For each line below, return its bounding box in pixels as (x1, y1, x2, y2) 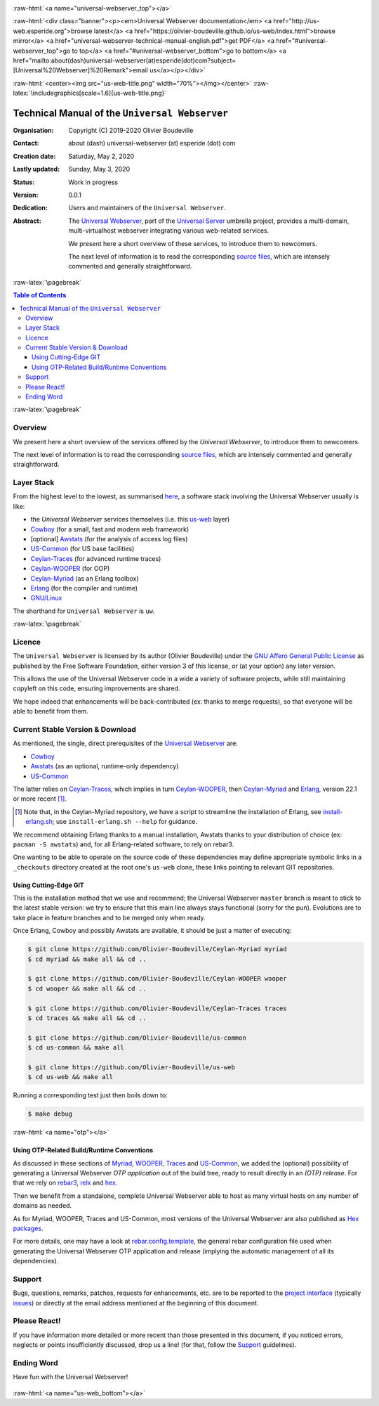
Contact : (13, 139, 40, 148)
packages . (13, 1224, 44, 1232)
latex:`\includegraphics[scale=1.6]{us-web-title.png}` (13, 89, 167, 98)
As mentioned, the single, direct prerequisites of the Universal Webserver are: (13, 739, 238, 748)
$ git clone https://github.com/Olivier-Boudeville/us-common (27, 1033, 246, 1042)
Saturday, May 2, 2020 (68, 152, 135, 160)
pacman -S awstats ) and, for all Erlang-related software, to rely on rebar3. (13, 840, 234, 849)
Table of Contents (13, 291, 67, 299)
